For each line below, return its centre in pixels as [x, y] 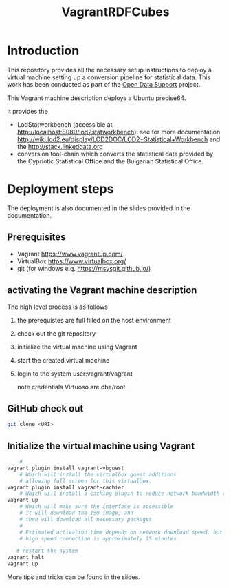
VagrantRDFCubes [115, 12]
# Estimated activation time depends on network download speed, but [121, 532]
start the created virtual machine [63, 360]
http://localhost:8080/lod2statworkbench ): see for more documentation [119, 132]
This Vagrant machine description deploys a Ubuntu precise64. [97, 98]
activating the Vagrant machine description [102, 290]
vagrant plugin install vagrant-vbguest [66, 468]
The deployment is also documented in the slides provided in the [99, 208]
